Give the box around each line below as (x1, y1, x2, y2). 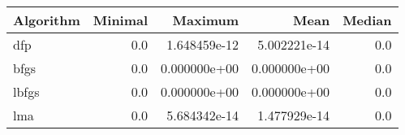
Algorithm (13, 11, 80, 29)
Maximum (172, 11, 239, 29)
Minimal (93, 11, 149, 29)
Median (343, 11, 392, 29)
